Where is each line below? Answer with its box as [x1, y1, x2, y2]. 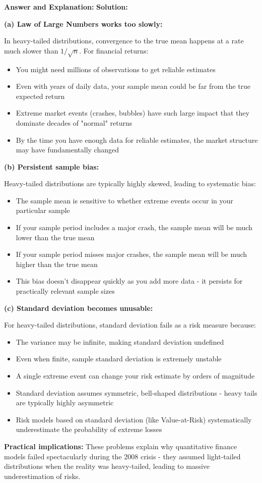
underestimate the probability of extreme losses [16, 424, 162, 435]
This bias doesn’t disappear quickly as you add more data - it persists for [16, 276, 243, 286]
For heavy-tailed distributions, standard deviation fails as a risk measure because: [4, 319, 256, 330]
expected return [16, 90, 65, 101]
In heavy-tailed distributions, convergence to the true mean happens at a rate [4, 35, 244, 46]
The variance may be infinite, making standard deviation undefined [16, 336, 224, 347]
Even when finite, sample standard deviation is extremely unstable [16, 353, 222, 364]
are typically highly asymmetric [16, 397, 114, 408]
